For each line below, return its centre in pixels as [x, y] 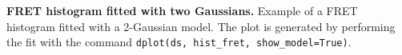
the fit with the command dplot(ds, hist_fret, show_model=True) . [179, 42]
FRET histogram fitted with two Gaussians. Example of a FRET [182, 10]
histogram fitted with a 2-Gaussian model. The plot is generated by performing [201, 26]
